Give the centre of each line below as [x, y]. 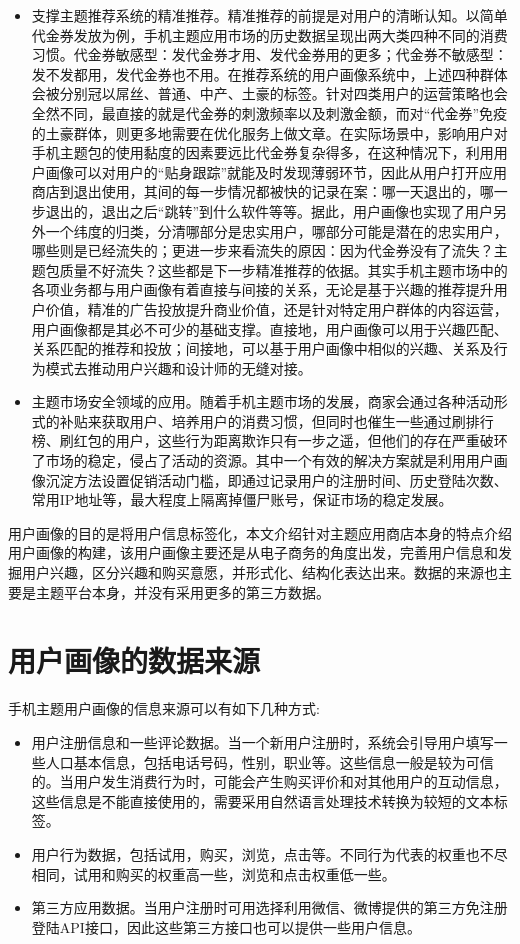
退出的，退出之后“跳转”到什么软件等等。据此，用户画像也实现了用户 [269, 210]
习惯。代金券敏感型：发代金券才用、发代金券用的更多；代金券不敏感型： [269, 54]
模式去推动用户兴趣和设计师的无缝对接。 [178, 367]
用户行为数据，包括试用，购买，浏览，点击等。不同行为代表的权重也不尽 [269, 853]
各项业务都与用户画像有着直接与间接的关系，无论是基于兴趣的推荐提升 [262, 289]
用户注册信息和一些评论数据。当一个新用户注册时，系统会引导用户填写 [262, 741]
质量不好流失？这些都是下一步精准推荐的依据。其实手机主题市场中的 [283, 269]
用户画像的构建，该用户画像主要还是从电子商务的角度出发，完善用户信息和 [253, 552]
